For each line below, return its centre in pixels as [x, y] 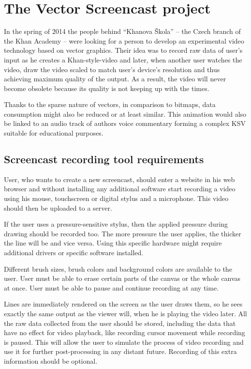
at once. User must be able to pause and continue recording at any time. [111, 287]
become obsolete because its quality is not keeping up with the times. [107, 88]
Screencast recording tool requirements [104, 159]
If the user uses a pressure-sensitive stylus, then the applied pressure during [116, 224]
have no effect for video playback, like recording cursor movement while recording [125, 332]
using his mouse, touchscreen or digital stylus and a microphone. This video [116, 198]
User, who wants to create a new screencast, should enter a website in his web [119, 179]
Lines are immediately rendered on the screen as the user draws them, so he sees [123, 304]
